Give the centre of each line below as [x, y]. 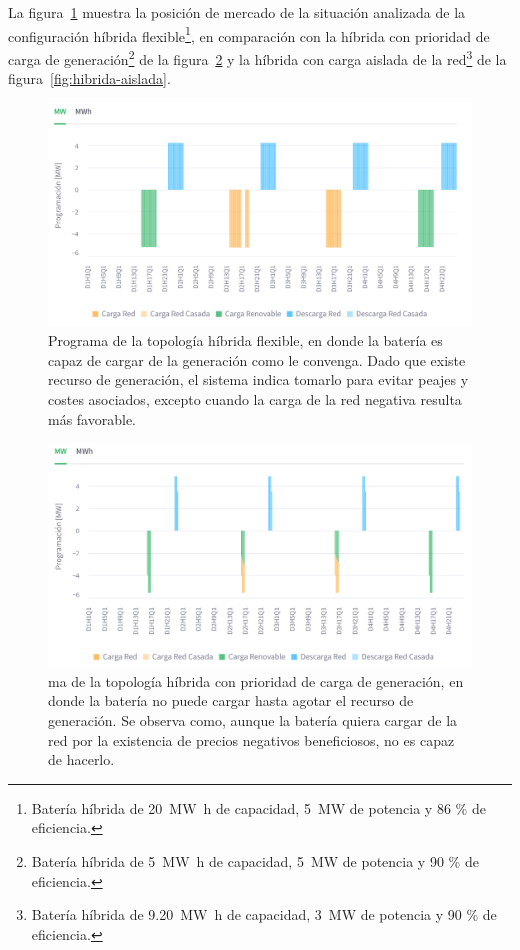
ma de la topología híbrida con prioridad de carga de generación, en [256, 680]
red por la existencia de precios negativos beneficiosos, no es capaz [251, 739]
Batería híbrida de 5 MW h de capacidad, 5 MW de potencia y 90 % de [255, 861]
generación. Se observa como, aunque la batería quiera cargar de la [253, 720]
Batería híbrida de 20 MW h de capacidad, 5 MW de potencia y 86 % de [258, 807]
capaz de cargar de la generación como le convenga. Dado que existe [257, 359]
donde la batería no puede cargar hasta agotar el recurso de [231, 700]
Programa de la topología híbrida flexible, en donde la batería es [245, 340]
